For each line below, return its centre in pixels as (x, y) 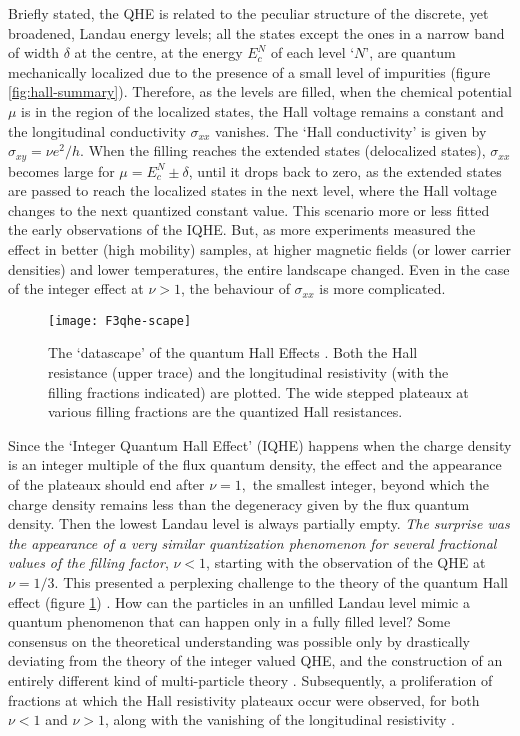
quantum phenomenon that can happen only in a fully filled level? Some (229, 621)
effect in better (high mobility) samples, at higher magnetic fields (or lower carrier (259, 248)
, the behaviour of (235, 288)
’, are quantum (410, 52)
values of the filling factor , (88, 562)
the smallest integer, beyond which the (370, 483)
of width (33, 52)
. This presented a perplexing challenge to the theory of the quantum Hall (281, 581)
